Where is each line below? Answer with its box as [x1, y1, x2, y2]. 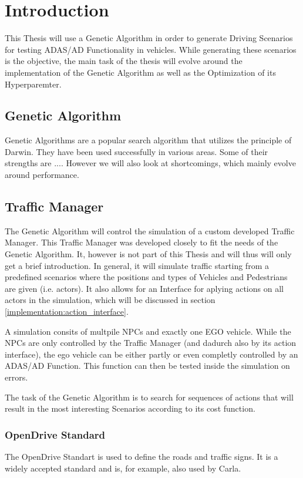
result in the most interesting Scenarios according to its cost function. [5, 402, 255, 415]
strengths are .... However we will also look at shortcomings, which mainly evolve [5, 157, 296, 169]
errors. [5, 371, 28, 383]
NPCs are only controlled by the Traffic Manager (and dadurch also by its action [5, 336, 297, 349]
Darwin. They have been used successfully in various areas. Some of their [5, 145, 268, 157]
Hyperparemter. [5, 78, 62, 90]
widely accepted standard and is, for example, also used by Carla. [5, 462, 241, 474]
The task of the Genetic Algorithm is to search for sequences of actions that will [5, 391, 294, 403]
